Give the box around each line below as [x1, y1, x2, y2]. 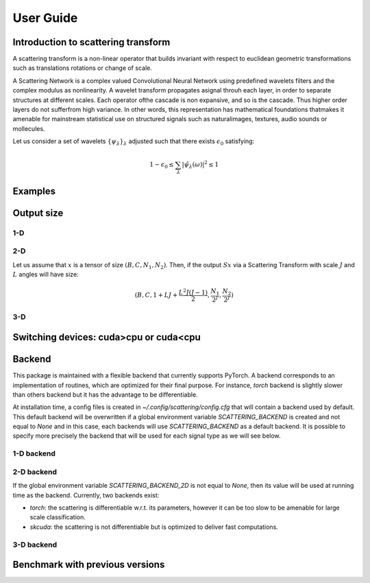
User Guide [12, 10, 78, 25]
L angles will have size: [12, 271, 79, 279]
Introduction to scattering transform [12, 36, 171, 48]
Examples [12, 185, 56, 197]
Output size [12, 207, 64, 219]
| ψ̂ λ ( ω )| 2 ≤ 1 [182, 160, 219, 171]
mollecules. [12, 124, 45, 133]
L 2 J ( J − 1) [178, 288, 208, 296]
